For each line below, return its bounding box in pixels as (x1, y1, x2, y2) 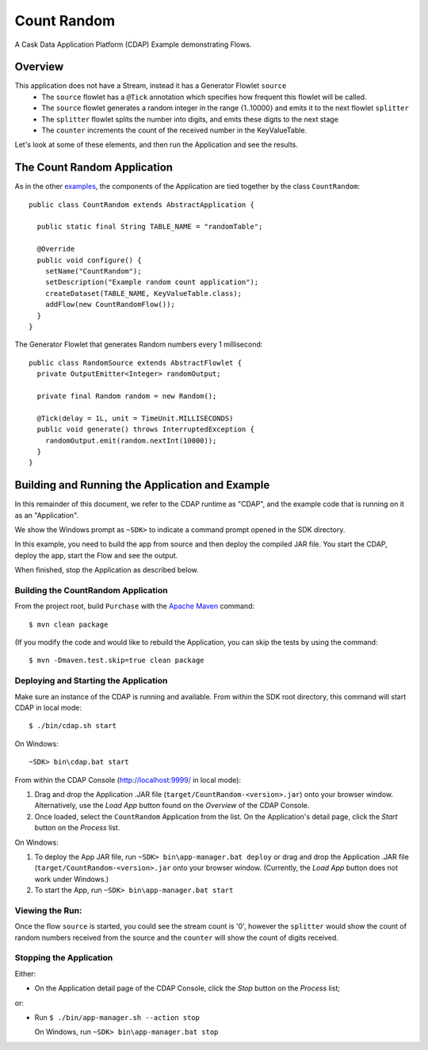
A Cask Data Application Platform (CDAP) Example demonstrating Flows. (14, 40, 252, 49)
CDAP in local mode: (14, 703, 82, 712)
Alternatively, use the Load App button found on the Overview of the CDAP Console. (34, 801, 310, 810)
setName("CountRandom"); (44, 266, 142, 276)
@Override (36, 244, 75, 254)
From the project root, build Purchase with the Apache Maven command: (14, 601, 255, 611)
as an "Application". (14, 510, 79, 519)
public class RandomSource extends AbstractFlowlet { (29, 358, 242, 367)
